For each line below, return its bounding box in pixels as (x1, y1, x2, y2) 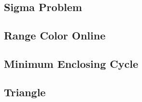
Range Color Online (4, 28, 106, 43)
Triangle (4, 84, 46, 99)
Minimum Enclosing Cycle (4, 56, 139, 71)
